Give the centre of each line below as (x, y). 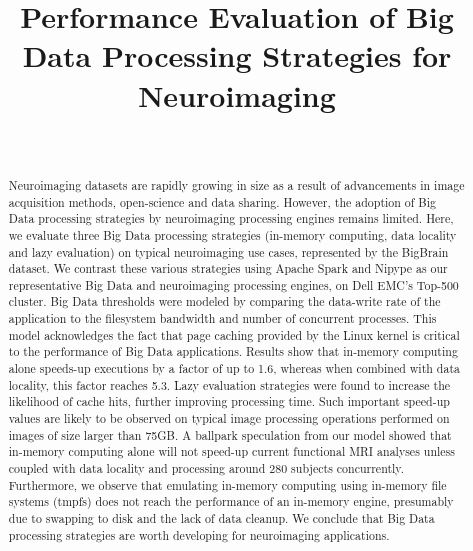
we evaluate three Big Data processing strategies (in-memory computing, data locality (232, 234)
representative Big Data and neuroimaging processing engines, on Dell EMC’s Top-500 (233, 284)
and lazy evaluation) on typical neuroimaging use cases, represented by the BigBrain (228, 251)
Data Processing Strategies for (237, 55)
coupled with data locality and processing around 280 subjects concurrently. (206, 468)
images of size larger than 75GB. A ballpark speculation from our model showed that (230, 434)
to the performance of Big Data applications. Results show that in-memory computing (233, 351)
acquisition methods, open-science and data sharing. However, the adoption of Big (222, 201)
